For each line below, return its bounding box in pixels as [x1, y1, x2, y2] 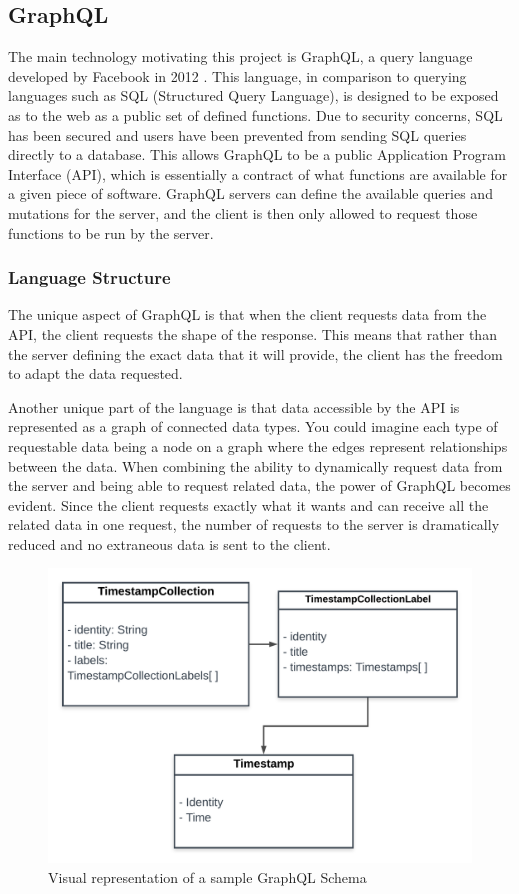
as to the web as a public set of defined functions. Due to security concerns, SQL [8, 104, 503, 125]
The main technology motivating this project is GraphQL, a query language [8, 46, 473, 67]
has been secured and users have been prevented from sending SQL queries [8, 124, 467, 145]
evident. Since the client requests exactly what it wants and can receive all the [8, 494, 489, 515]
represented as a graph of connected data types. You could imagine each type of [8, 416, 498, 437]
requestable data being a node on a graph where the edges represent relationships [8, 435, 508, 456]
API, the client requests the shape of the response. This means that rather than [8, 323, 497, 344]
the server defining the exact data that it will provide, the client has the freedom [8, 343, 503, 364]
